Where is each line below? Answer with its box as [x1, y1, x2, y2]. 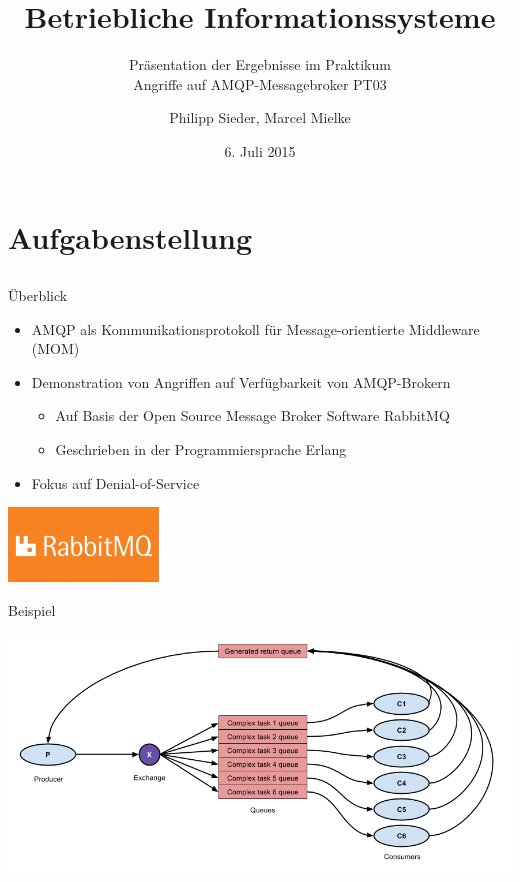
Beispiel [8, 599, 56, 620]
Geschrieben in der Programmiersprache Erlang [55, 439, 347, 460]
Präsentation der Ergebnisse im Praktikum [129, 54, 391, 75]
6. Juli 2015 [224, 140, 296, 161]
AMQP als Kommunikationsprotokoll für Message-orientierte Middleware [31, 318, 480, 339]
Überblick [8, 285, 68, 306]
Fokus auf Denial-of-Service [31, 472, 200, 493]
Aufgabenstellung [8, 216, 253, 257]
